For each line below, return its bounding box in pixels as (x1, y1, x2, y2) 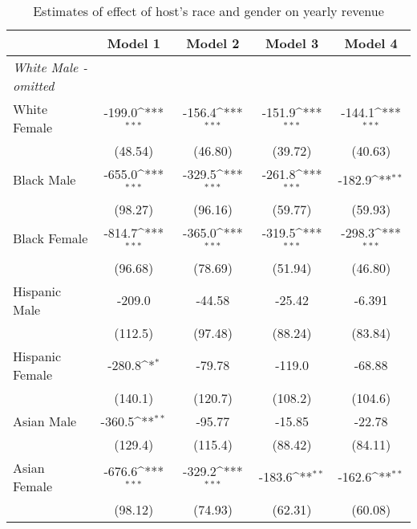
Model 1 (107, 34, 160, 52)
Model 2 (186, 34, 240, 52)
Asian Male (13, 411, 77, 430)
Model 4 (344, 34, 398, 52)
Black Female (13, 229, 88, 248)
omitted (13, 76, 55, 95)
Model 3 (265, 34, 319, 52)
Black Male (13, 170, 76, 189)
